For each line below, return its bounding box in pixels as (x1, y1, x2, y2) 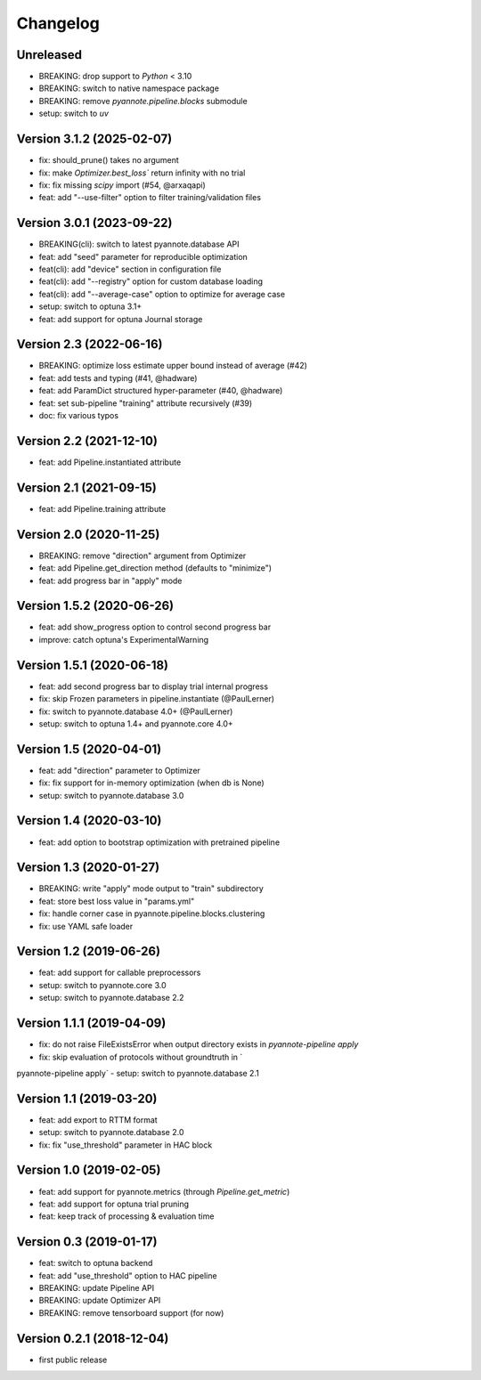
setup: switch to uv (38, 108, 109, 119)
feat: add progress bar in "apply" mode (38, 575, 183, 586)
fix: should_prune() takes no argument (38, 155, 180, 166)
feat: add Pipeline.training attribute (38, 503, 167, 514)
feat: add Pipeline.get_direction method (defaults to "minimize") (38, 563, 272, 573)
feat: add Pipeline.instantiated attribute (38, 457, 182, 467)
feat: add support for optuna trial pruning (38, 1198, 190, 1209)
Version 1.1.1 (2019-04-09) (16, 1016, 167, 1031)
